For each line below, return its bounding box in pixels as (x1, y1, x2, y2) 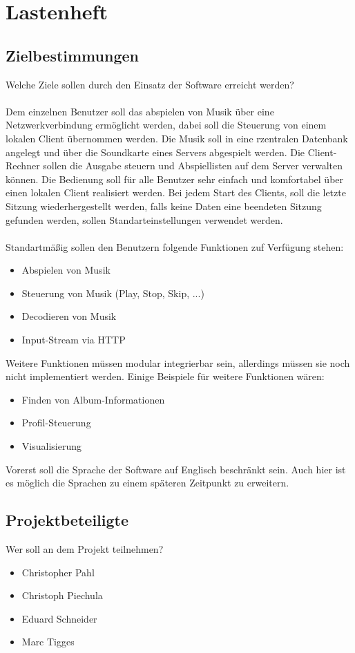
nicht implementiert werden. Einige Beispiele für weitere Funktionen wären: (6, 369, 325, 384)
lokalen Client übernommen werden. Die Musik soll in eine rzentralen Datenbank (6, 131, 348, 145)
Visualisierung (21, 439, 81, 453)
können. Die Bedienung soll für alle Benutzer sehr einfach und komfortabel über (6, 171, 344, 186)
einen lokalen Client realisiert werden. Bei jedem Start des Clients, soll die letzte (6, 185, 346, 200)
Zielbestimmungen (6, 44, 139, 66)
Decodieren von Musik (21, 309, 117, 323)
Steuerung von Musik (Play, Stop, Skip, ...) (21, 285, 204, 300)
